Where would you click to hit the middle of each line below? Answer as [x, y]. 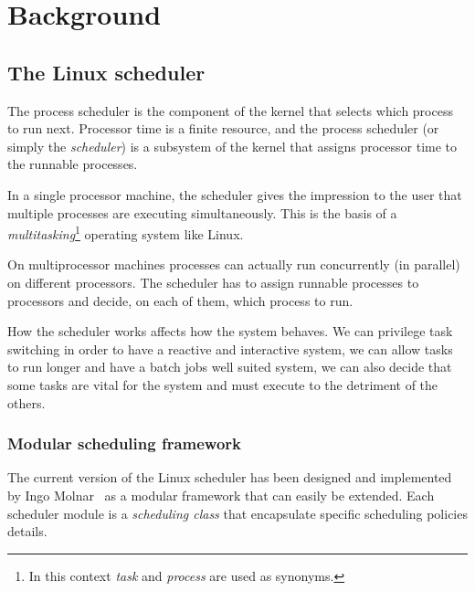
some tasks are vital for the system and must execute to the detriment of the [223, 384]
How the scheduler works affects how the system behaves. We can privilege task [230, 331]
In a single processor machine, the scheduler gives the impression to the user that [235, 194]
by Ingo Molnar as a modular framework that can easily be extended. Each [221, 495]
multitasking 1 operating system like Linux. [126, 232]
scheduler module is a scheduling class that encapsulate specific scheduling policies [237, 513]
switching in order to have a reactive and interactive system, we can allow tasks [230, 348]
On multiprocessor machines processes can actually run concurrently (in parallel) [234, 264]
